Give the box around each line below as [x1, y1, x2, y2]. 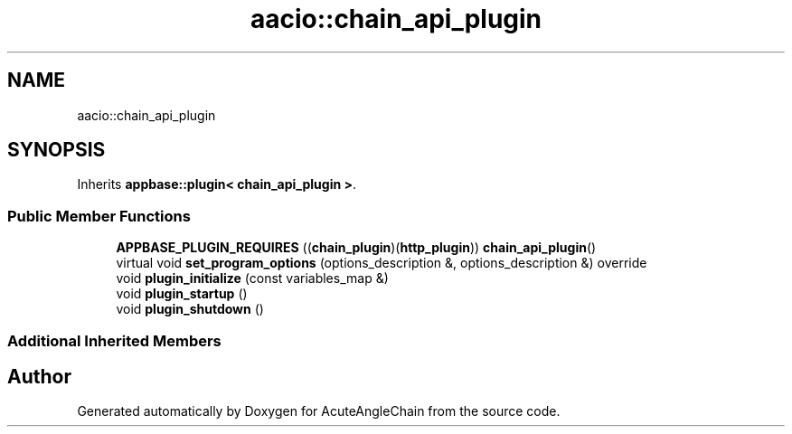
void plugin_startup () [116, 286, 248, 302]
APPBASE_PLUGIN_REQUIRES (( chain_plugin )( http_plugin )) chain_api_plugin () [116, 240, 597, 256]
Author [7, 364, 71, 388]
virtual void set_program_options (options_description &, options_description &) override [116, 255, 647, 271]
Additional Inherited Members [7, 331, 222, 350]
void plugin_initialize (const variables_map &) [116, 270, 389, 287]
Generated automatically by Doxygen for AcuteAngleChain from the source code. [77, 403, 561, 420]
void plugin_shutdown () [116, 301, 264, 317]
